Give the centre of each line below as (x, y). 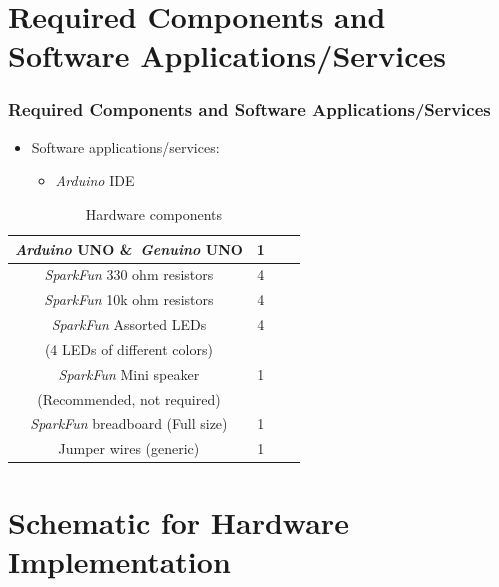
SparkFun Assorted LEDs (129, 324)
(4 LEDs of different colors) (128, 348)
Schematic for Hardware (178, 521)
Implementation (119, 560)
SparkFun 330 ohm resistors (129, 274)
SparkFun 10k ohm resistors (129, 299)
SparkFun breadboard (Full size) (129, 423)
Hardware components (154, 213)
